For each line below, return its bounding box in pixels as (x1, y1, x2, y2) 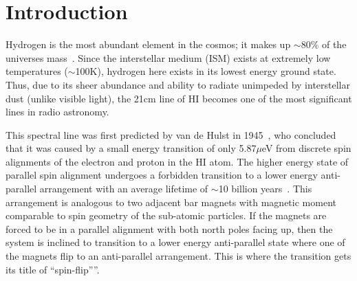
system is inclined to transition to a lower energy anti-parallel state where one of (6, 235, 345, 249)
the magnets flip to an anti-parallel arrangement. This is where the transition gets (6, 249, 351, 263)
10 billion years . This (218, 181, 312, 196)
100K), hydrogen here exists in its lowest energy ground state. (75, 64, 336, 78)
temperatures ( (6, 64, 68, 78)
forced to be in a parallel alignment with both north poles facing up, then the (6, 221, 333, 236)
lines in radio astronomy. (6, 104, 109, 119)
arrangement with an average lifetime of (39, 181, 208, 196)
